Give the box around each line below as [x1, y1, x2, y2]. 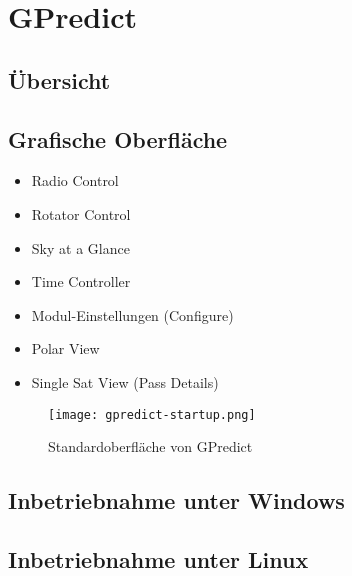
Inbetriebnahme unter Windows [8, 485, 345, 516]
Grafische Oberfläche [8, 123, 228, 154]
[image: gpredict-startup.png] [48, 407, 256, 422]
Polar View [31, 338, 100, 359]
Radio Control [31, 170, 119, 191]
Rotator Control [31, 203, 131, 224]
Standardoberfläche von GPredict [48, 436, 253, 457]
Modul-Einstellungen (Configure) [31, 304, 234, 325]
